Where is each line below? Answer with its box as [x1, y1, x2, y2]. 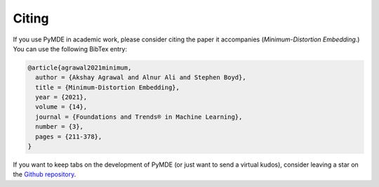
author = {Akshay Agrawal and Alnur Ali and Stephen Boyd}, [35, 74, 246, 82]
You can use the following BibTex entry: [13, 44, 128, 53]
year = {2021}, [35, 93, 88, 101]
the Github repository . [13, 170, 77, 179]
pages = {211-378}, [35, 132, 102, 141]
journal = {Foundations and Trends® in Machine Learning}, [35, 112, 243, 121]
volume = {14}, [35, 103, 88, 111]
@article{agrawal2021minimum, [27, 63, 132, 72]
